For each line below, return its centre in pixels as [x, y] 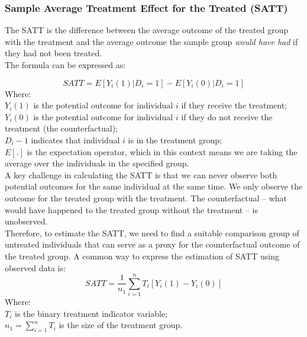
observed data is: [35, 267]
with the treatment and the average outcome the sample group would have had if [151, 41]
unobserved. [26, 221]
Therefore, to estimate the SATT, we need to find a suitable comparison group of [152, 232]
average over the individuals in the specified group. [97, 163]
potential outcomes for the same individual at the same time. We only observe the [154, 186]
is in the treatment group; [175, 139]
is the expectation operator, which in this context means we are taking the [162, 151]
